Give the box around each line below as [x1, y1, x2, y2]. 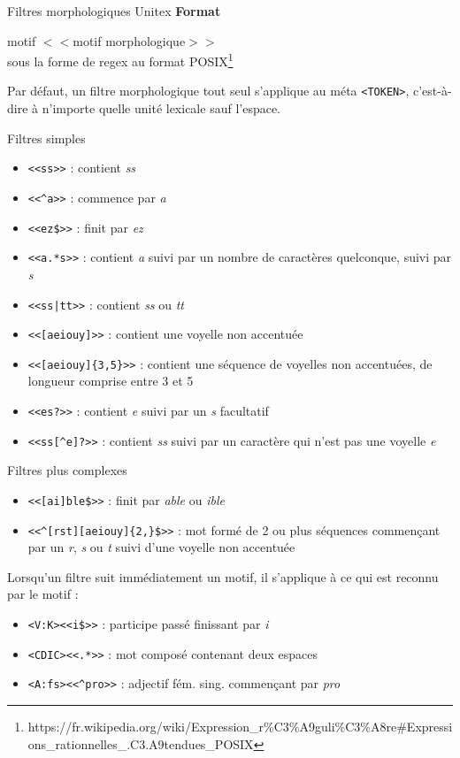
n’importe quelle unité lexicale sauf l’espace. [42, 99, 281, 118]
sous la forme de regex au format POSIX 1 [7, 50, 234, 70]
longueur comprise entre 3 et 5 [27, 371, 194, 390]
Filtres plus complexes [7, 461, 127, 479]
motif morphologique [73, 31, 186, 50]
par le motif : [7, 585, 79, 603]
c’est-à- [412, 81, 452, 100]
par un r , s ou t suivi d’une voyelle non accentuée [27, 538, 295, 556]
